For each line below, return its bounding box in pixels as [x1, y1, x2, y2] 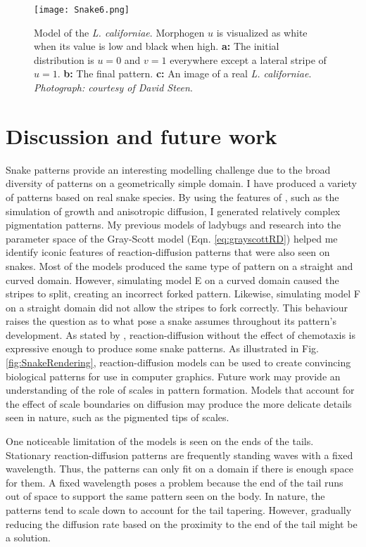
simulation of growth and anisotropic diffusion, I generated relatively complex [6, 203, 341, 218]
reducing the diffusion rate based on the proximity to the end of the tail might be [6, 516, 358, 531]
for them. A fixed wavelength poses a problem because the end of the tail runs [6, 475, 343, 489]
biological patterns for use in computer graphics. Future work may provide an [6, 368, 341, 383]
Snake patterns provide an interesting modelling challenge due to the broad [6, 162, 331, 176]
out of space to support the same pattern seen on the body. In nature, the [6, 489, 325, 503]
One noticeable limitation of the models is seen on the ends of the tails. [6, 434, 314, 449]
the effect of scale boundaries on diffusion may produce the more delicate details [6, 396, 352, 411]
